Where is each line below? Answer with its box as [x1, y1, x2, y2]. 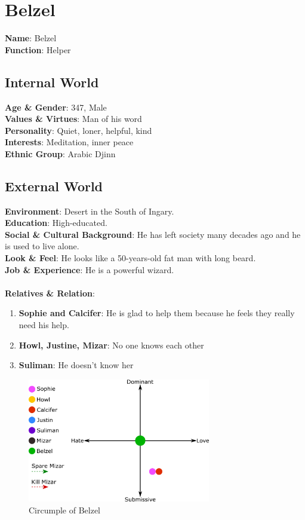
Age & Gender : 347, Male [5, 100, 107, 113]
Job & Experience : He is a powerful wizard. [5, 263, 174, 276]
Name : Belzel [5, 32, 57, 44]
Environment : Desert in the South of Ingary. [5, 204, 174, 217]
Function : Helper [5, 43, 71, 56]
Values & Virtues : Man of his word [5, 112, 142, 125]
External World [5, 176, 103, 195]
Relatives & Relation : [5, 286, 95, 299]
